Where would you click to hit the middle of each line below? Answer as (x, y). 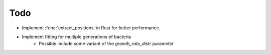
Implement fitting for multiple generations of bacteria (77, 37)
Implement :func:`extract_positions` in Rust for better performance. (91, 28)
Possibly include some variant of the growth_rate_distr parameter (106, 44)
